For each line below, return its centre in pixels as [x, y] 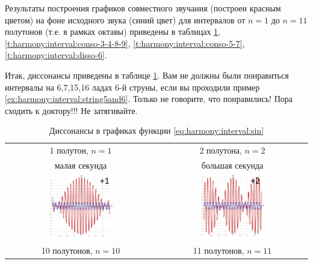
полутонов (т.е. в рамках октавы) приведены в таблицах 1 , [113, 31]
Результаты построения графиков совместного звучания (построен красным [143, 8]
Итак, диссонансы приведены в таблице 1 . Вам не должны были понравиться [147, 75]
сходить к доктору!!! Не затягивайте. [71, 110]
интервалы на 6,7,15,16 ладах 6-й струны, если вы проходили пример [132, 87]
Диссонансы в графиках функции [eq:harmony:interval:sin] [156, 130]
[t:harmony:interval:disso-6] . [56, 55]
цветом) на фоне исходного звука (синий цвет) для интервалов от [125, 19]
